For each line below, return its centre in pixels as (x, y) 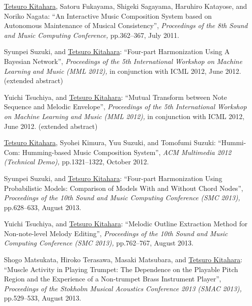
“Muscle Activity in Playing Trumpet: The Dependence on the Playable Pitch (121, 269)
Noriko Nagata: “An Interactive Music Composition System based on (108, 15)
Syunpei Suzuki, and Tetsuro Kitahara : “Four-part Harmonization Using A (117, 51)
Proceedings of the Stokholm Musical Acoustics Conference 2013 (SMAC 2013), (123, 288)
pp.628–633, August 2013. (43, 207)
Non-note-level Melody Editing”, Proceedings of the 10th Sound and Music (116, 233)
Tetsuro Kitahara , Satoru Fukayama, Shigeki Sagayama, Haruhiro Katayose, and (126, 6)
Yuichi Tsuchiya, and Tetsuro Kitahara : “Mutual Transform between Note (115, 97)
